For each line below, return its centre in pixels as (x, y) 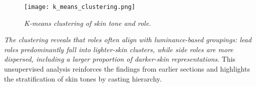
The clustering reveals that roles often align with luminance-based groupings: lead (128, 40)
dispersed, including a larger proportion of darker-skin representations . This (120, 59)
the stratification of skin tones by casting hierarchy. (83, 78)
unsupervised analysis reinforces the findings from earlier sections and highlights (127, 69)
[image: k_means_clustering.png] (80, 7)
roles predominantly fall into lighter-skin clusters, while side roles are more (119, 49)
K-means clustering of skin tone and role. (88, 23)
